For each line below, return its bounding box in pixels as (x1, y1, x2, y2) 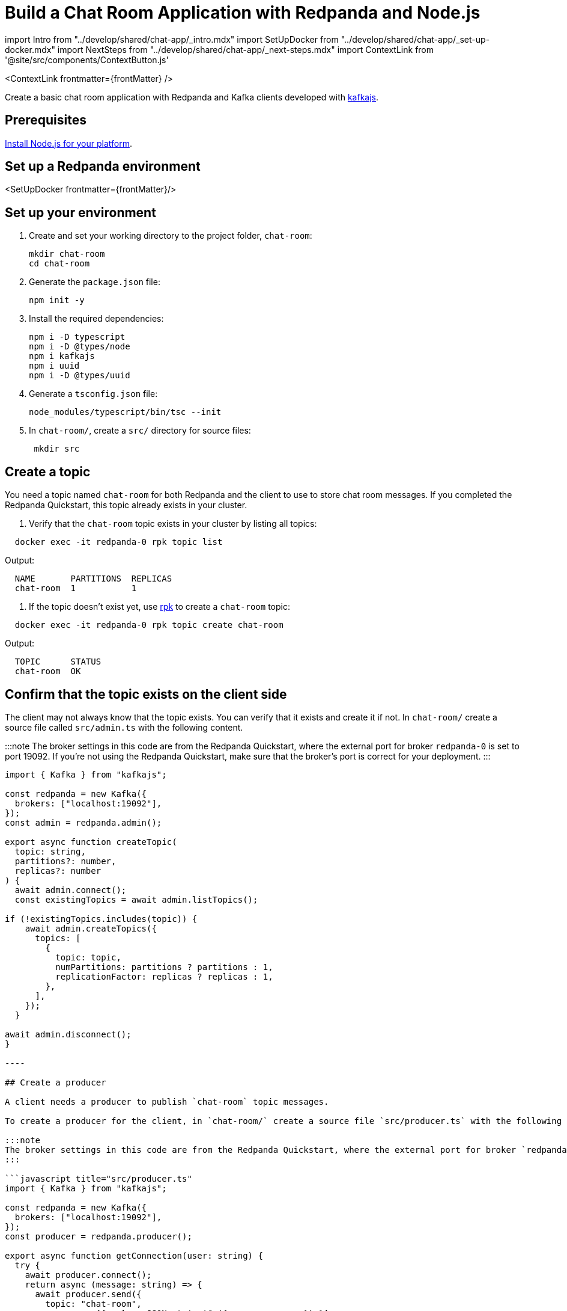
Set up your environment (5, 204, 156, 220)
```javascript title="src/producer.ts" (5, 1173, 192, 1184)
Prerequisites (5, 112, 86, 128)
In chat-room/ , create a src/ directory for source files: (29, 425, 251, 436)
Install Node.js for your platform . (5, 138, 132, 149)
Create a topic (5, 464, 91, 479)
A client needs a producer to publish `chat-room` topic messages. (5, 1096, 329, 1107)
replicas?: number (14, 865, 102, 876)
